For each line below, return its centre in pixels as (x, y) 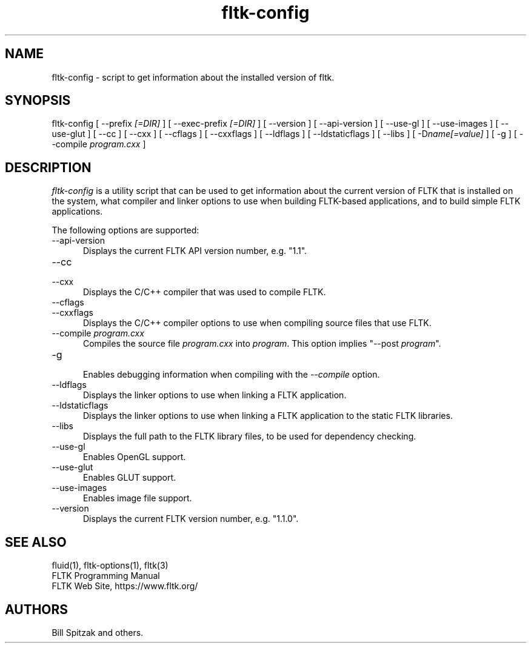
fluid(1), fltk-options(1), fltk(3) (110, 566)
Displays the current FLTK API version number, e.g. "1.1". (195, 251)
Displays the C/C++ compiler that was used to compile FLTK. (205, 292)
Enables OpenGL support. (135, 457)
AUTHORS (37, 609)
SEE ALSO (36, 542)
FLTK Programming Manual (106, 576)
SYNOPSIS (38, 101)
